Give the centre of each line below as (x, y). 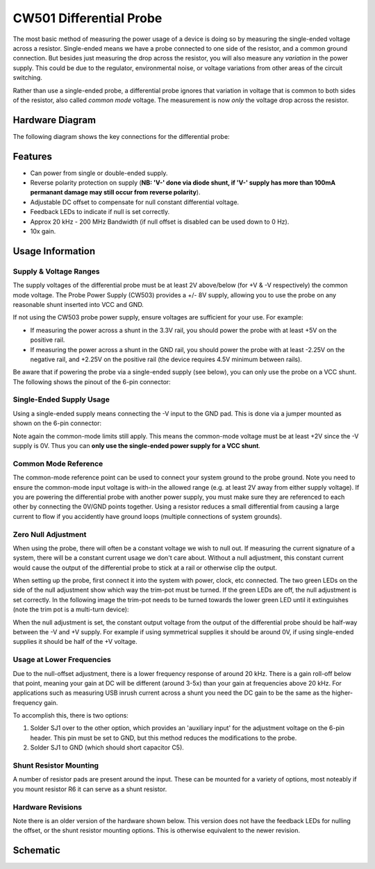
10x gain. (43, 231)
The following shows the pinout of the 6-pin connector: (92, 381)
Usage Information (54, 251)
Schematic (36, 851)
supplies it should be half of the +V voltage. (75, 642)
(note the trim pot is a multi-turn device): (71, 610)
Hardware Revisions (48, 807)
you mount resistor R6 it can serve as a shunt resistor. (90, 789)
